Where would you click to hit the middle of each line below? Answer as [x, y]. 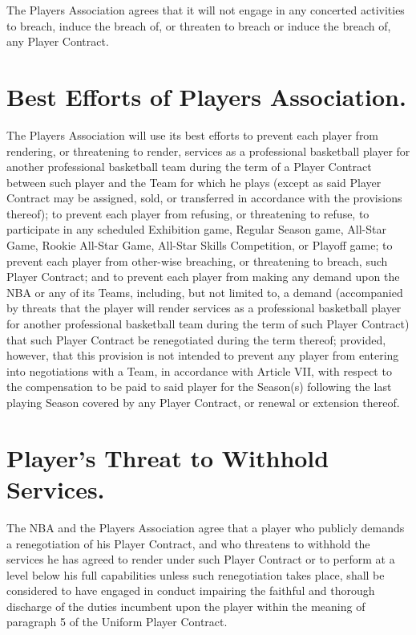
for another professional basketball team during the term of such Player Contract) [208, 324]
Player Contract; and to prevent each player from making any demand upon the [203, 277]
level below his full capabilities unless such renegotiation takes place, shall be [196, 574]
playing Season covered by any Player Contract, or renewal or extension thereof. [203, 402]
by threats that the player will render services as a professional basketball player [204, 308]
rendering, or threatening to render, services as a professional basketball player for [208, 151]
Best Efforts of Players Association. [206, 96]
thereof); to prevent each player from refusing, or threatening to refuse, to [188, 213]
